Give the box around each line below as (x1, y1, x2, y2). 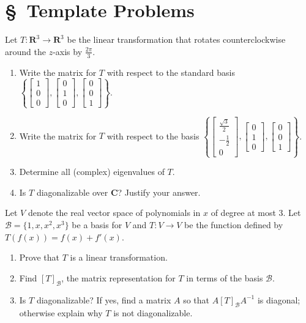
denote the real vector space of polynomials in (28, 206, 201, 219)
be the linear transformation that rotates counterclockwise (67, 33, 286, 46)
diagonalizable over (36, 185, 108, 198)
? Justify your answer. (118, 185, 201, 198)
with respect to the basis (106, 129, 200, 142)
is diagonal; (257, 293, 300, 306)
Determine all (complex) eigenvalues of (19, 165, 165, 178)
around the (5, 45, 46, 58)
